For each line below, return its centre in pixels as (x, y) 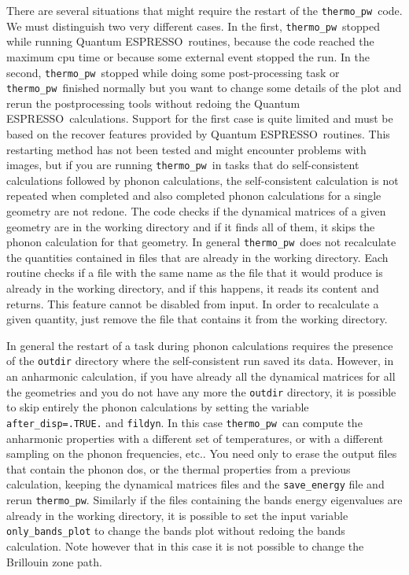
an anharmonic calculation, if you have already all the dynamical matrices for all (201, 376)
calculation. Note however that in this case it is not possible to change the (185, 546)
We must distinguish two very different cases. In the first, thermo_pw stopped (193, 26)
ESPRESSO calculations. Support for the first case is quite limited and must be (200, 118)
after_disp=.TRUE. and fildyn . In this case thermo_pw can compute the (184, 422)
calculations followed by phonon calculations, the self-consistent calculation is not (203, 180)
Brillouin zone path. (54, 561)
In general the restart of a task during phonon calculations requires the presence (200, 345)
